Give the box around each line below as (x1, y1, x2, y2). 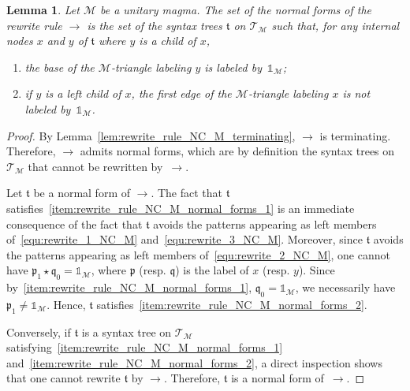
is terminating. (319, 127, 391, 143)
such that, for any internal (271, 17, 400, 33)
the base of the (24, 58, 95, 75)
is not (342, 85, 371, 102)
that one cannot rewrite (6, 370, 121, 386)
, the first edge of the (131, 85, 232, 102)
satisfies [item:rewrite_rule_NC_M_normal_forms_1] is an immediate (6, 199, 355, 216)
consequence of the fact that (6, 215, 143, 232)
